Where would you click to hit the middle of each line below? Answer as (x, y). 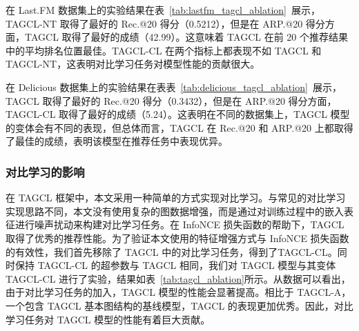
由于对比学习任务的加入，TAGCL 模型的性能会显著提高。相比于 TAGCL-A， (178, 292)
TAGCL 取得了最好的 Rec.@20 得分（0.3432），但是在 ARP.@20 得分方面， (171, 100)
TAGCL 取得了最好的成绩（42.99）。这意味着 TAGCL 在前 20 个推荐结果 (186, 37)
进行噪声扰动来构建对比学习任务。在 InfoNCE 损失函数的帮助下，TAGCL (179, 224)
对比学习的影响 (45, 171)
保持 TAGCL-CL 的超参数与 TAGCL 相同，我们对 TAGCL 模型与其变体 (175, 265)
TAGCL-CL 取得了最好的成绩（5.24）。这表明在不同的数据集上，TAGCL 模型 (178, 114)
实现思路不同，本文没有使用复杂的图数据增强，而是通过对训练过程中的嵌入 (175, 211)
